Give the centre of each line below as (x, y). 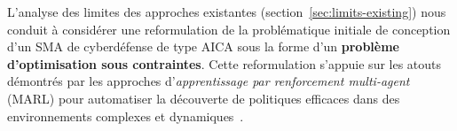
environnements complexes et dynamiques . (126, 116)
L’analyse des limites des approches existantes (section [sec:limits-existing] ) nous (227, 12)
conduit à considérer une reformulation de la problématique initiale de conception (229, 29)
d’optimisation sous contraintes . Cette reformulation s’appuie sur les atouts (225, 63)
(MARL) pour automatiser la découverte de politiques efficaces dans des (204, 98)
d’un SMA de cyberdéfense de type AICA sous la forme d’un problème (203, 46)
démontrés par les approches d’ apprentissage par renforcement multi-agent (209, 81)
